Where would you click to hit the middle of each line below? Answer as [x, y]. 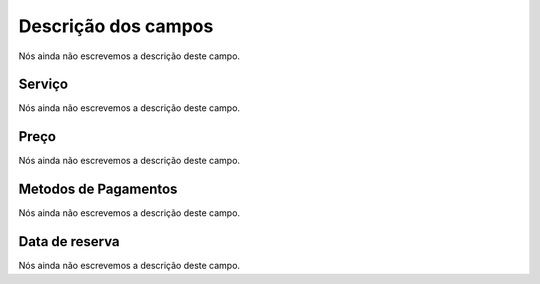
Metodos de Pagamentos [98, 189]
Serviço [43, 84]
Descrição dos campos [116, 26]
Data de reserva [69, 241]
